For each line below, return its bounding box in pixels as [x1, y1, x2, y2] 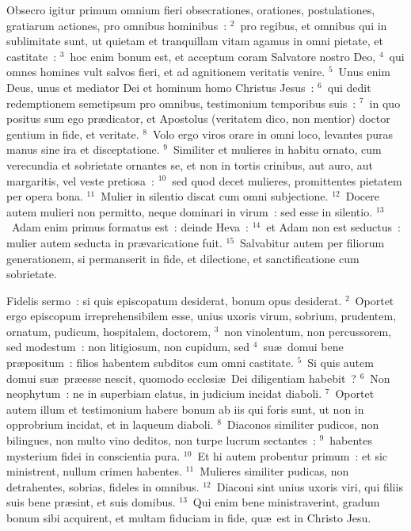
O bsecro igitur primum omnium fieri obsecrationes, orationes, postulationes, [6, 2, 375, 17]
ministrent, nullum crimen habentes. [6, 463, 182, 479]
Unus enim [338, 63, 390, 80]
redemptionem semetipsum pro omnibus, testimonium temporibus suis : [6, 94, 356, 111]
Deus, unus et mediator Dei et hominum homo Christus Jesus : [6, 78, 314, 95]
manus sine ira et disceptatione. [6, 141, 160, 158]
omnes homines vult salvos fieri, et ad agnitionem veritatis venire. [6, 63, 325, 80]
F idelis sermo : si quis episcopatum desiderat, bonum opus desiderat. [6, 292, 342, 308]
